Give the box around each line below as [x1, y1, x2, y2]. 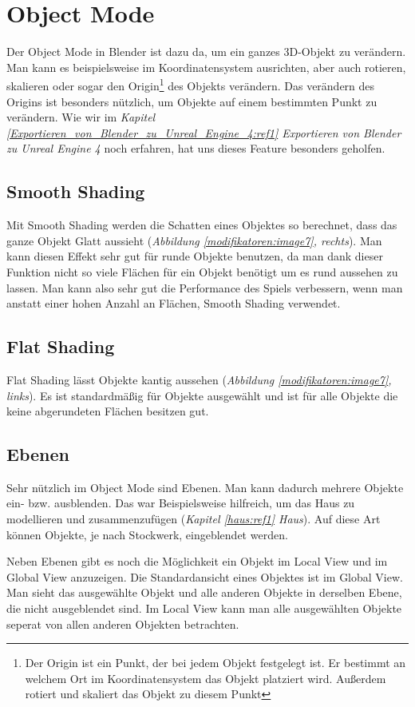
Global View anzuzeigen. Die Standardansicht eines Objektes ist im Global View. [6, 568, 403, 585]
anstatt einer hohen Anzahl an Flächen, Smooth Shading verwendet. [6, 295, 341, 312]
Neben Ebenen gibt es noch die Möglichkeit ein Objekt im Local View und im [6, 553, 388, 570]
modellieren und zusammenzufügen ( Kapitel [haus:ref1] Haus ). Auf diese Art [6, 510, 381, 527]
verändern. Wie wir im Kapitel [6, 109, 156, 125]
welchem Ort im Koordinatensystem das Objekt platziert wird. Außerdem [25, 669, 386, 686]
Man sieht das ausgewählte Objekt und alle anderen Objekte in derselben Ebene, [6, 584, 402, 601]
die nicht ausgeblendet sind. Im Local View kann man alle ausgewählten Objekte [6, 600, 402, 617]
